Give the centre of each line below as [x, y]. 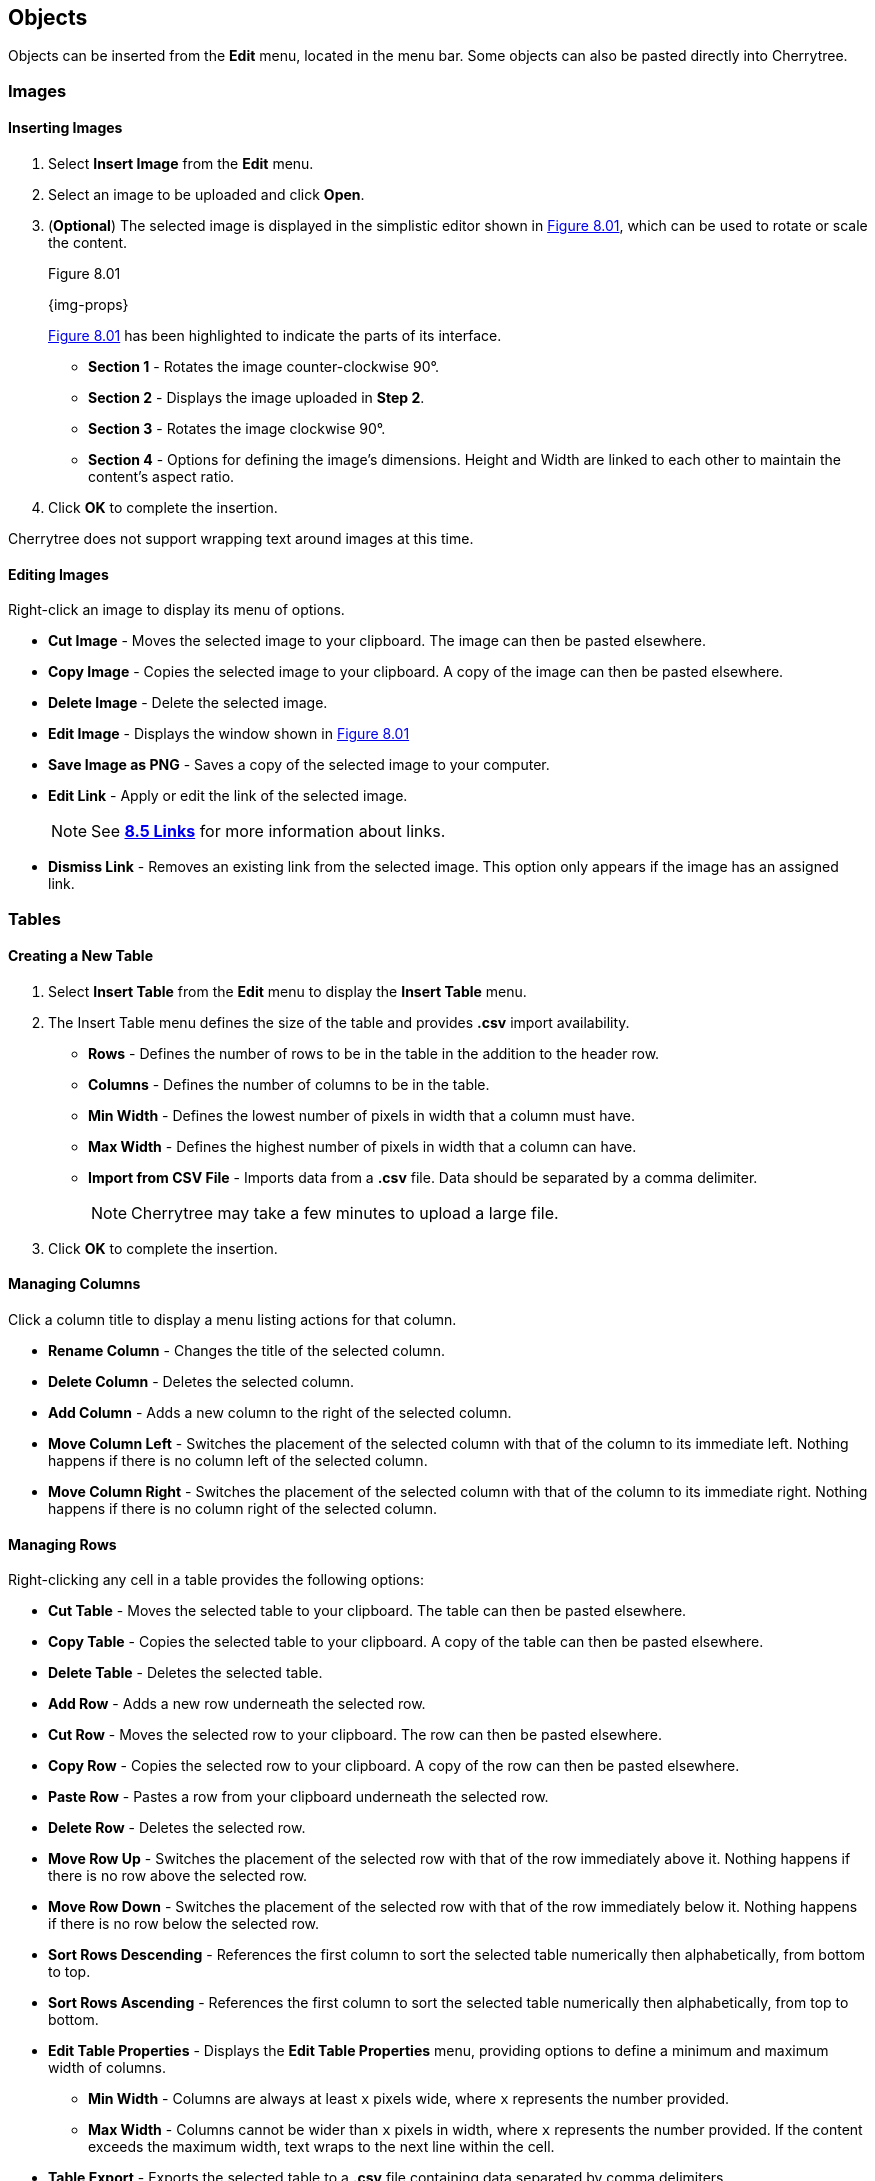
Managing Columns [74, 1284]
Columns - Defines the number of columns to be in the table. [289, 1084]
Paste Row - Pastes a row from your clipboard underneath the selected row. [298, 1797]
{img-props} [88, 305]
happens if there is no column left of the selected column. [238, 1461]
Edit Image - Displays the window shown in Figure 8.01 [229, 734]
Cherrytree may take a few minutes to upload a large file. [345, 1212]
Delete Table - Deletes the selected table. [185, 1673]
